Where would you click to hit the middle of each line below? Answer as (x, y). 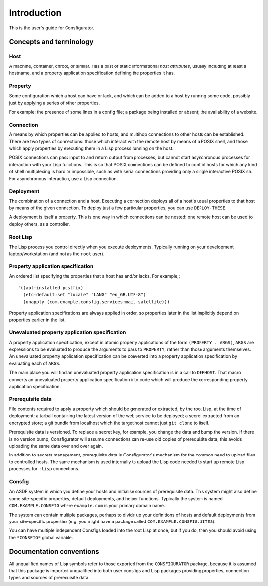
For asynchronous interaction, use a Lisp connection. (64, 178)
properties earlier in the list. (37, 320)
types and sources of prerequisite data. (50, 578)
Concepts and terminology (51, 42)
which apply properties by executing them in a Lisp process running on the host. (91, 148)
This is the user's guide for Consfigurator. (52, 28)
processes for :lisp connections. (44, 469)
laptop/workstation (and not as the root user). (57, 254)
